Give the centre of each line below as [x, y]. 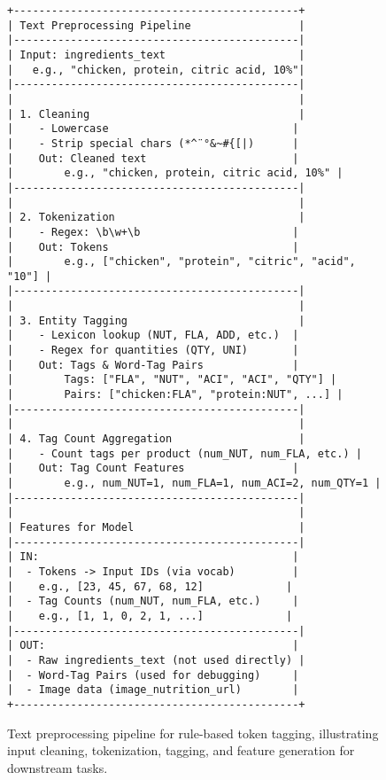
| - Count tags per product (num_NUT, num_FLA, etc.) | [185, 453]
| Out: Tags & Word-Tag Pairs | [153, 365]
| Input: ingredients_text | [156, 55]
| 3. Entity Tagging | [156, 320]
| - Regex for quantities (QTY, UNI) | [153, 351]
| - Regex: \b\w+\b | [153, 232]
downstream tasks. [58, 767]
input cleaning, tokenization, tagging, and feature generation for [181, 750]
